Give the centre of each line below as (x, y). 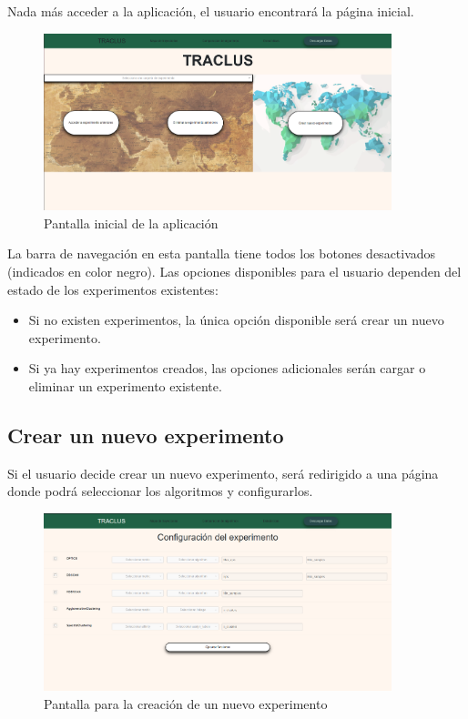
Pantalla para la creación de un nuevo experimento (186, 703)
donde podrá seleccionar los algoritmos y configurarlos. (160, 491)
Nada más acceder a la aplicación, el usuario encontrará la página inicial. (211, 11)
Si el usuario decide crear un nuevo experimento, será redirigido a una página (223, 473)
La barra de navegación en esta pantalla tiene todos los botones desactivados (222, 253)
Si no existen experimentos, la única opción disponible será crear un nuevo (236, 320)
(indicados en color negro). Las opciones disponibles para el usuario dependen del (234, 272)
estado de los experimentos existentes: (113, 289)
